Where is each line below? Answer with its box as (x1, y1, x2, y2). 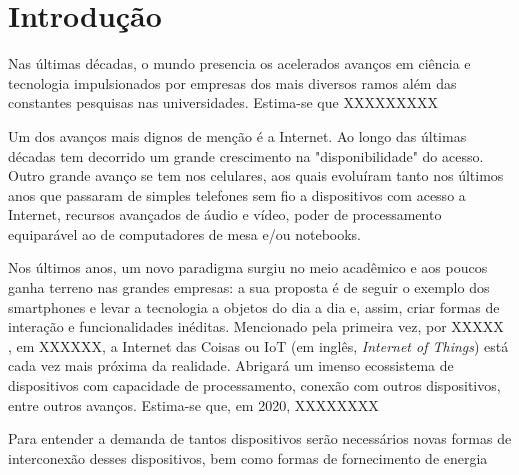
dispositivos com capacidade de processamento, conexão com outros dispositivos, (8, 375, 501, 396)
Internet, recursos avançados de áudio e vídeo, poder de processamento (8, 204, 442, 225)
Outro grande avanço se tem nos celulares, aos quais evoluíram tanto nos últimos (8, 165, 504, 186)
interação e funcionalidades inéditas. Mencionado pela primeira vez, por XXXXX (8, 316, 504, 337)
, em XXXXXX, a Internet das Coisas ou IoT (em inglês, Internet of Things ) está (8, 335, 509, 356)
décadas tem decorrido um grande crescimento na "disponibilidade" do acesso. (8, 145, 484, 166)
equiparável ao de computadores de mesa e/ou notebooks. (8, 223, 362, 244)
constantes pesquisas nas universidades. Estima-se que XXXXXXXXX (8, 92, 438, 113)
